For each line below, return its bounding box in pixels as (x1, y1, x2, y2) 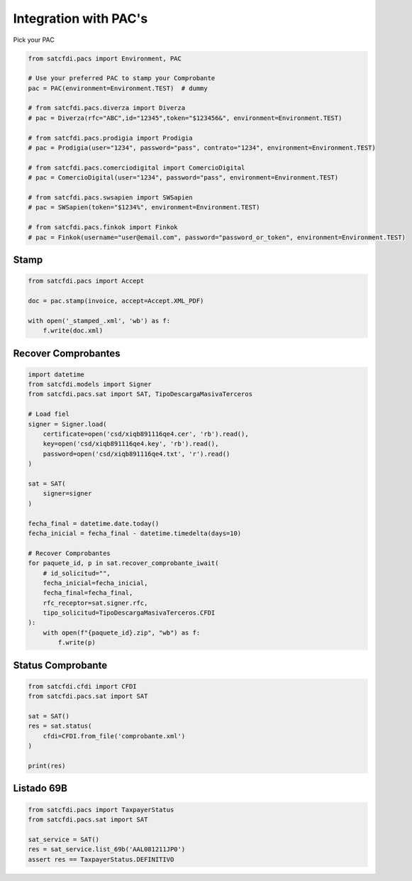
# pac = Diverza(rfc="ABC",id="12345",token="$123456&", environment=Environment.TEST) (28, 114, 343, 122)
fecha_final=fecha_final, (43, 589, 133, 597)
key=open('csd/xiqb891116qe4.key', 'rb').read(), (43, 440, 219, 448)
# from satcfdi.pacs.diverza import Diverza (28, 104, 186, 112)
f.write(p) (57, 639, 96, 647)
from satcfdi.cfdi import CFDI (28, 682, 138, 690)
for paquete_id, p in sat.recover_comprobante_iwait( (28, 559, 219, 567)
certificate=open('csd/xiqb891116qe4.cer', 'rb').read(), (43, 430, 249, 438)
